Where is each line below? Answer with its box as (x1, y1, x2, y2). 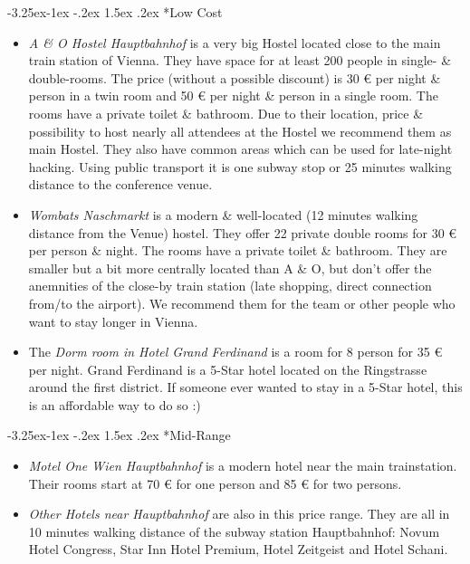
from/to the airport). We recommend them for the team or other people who (28, 293, 456, 312)
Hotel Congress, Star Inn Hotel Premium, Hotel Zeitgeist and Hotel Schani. (28, 540, 448, 559)
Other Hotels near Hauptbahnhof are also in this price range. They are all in (28, 504, 450, 523)
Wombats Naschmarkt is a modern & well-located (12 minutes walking (28, 205, 418, 224)
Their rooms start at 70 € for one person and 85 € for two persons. (28, 473, 402, 492)
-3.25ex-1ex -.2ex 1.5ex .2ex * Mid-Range (7, 425, 231, 445)
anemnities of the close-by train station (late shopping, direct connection (28, 276, 432, 295)
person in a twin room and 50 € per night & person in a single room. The (28, 86, 438, 105)
